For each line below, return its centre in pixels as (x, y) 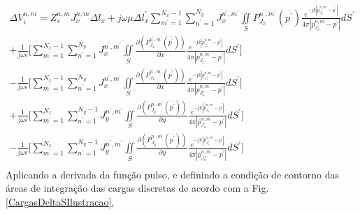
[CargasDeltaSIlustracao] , (60, 201)
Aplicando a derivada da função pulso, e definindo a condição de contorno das (173, 174)
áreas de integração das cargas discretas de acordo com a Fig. (137, 188)
